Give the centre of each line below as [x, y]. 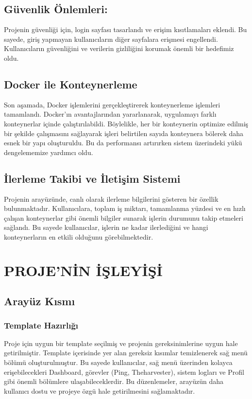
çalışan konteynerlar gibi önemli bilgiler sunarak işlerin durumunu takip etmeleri [124, 217]
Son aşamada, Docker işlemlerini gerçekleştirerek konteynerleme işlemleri [112, 104]
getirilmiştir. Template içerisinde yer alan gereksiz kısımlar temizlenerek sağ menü [126, 353]
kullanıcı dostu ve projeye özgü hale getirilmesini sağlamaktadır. [100, 390]
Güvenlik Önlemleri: [56, 9]
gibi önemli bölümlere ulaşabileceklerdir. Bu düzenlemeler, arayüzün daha [114, 381]
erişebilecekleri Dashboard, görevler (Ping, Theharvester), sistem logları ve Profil [124, 372]
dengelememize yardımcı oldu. [49, 152]
